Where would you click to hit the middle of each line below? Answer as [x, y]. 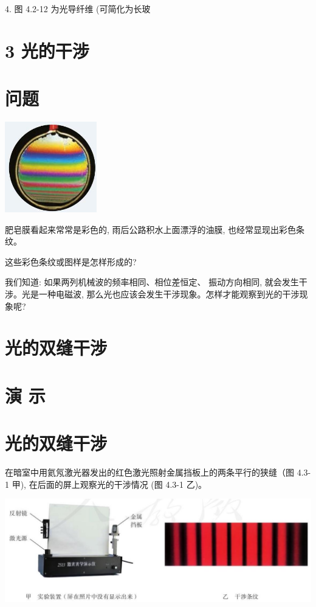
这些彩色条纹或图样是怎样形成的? [71, 261]
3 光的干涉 [47, 50]
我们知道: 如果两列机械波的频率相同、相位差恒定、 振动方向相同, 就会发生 [152, 282]
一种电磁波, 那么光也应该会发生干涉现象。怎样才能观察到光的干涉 [169, 294]
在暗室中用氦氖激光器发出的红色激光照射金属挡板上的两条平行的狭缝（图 [149, 472]
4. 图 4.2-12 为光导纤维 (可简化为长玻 [78, 9]
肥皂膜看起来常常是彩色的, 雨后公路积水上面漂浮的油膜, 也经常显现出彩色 [151, 229]
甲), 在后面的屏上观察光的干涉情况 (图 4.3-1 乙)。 [109, 484]
